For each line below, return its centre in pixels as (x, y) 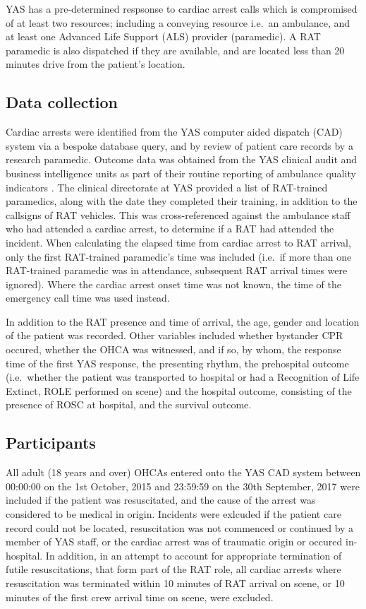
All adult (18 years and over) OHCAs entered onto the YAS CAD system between (183, 472)
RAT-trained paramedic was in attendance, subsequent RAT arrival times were (177, 270)
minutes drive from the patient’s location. (96, 64)
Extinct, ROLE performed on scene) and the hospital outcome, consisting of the (179, 390)
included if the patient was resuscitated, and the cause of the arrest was (161, 500)
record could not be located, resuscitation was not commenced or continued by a (180, 527)
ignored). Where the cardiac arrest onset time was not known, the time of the (173, 284)
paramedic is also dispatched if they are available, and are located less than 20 (175, 50)
